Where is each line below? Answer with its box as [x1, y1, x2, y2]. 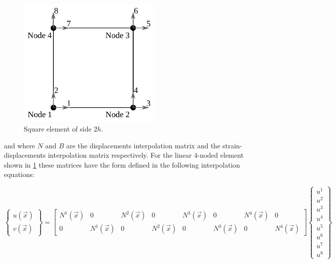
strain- [223, 140, 242, 150]
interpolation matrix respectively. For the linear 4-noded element [48, 150, 244, 160]
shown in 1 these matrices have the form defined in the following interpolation [4, 159, 240, 170]
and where [4, 140, 36, 150]
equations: [4, 169, 35, 179]
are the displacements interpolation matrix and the [66, 140, 221, 150]
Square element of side [24, 123, 92, 133]
